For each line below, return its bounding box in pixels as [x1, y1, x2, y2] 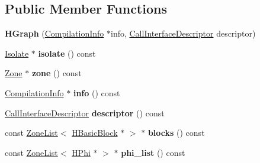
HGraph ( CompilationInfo [5, 27, 104, 40]
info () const [73, 86, 120, 99]
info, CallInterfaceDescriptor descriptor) [111, 27, 256, 40]
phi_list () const [121, 146, 185, 158]
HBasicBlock [72, 126, 118, 139]
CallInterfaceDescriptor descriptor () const [5, 106, 165, 119]
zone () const [31, 67, 82, 79]
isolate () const [38, 47, 96, 59]
